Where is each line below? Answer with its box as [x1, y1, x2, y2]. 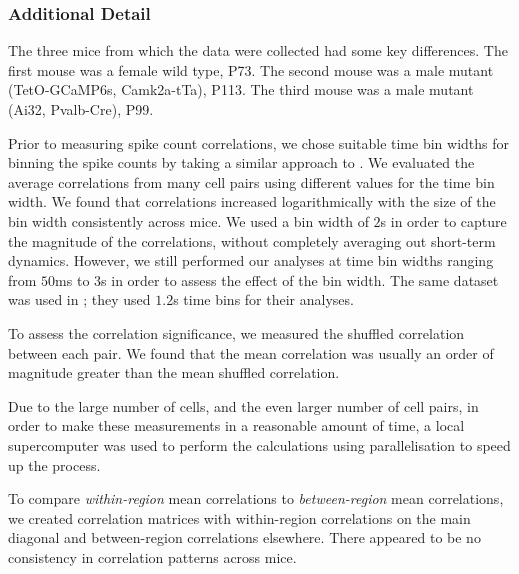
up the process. [8, 454, 101, 475]
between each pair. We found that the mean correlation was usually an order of [8, 342, 494, 363]
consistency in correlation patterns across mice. [8, 546, 297, 567]
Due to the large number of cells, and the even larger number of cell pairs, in [8, 395, 479, 416]
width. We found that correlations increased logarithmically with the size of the [8, 191, 496, 212]
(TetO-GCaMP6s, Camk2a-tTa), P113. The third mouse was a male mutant [8, 79, 474, 100]
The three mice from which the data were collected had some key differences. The [8, 40, 508, 61]
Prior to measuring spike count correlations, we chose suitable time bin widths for [8, 132, 509, 153]
